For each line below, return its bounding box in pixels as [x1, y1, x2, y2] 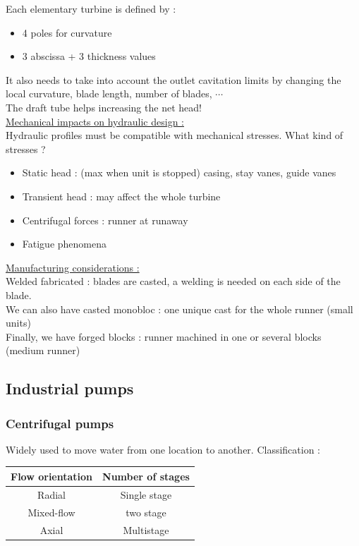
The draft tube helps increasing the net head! [6, 99, 202, 114]
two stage [126, 504, 166, 519]
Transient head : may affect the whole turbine [22, 188, 221, 203]
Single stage [120, 487, 172, 502]
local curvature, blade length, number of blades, [6, 86, 212, 101]
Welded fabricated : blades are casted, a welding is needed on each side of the [6, 274, 341, 289]
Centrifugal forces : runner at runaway [22, 212, 188, 227]
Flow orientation [11, 468, 93, 483]
